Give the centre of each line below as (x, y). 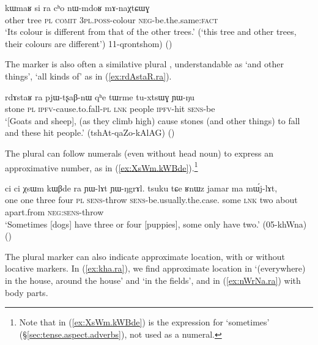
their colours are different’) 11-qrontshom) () (89, 43)
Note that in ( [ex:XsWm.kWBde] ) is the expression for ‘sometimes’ (144, 322)
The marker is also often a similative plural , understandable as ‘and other (144, 64)
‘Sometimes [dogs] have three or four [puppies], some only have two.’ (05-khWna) (156, 224)
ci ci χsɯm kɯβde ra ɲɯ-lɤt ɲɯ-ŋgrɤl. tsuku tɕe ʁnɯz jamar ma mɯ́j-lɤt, (141, 187)
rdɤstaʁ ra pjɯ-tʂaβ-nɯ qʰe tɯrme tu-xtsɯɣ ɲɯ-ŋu (100, 96)
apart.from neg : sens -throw (54, 211)
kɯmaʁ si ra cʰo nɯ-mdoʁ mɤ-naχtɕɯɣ (77, 7)
